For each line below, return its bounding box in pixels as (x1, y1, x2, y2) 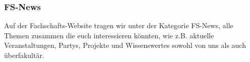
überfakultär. (4, 50, 44, 60)
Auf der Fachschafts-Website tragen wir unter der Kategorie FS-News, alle (4, 20, 233, 31)
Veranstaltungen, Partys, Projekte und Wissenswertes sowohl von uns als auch (4, 40, 246, 50)
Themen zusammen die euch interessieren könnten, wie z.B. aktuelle (4, 30, 214, 40)
